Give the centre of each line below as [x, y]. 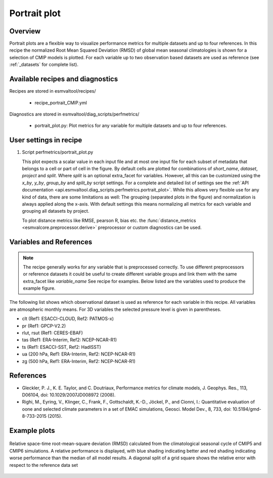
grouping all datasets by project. [56, 211]
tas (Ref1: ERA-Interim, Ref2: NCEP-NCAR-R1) [70, 340]
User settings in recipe [46, 140]
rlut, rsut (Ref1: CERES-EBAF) [53, 333]
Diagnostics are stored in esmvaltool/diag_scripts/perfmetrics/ [74, 114]
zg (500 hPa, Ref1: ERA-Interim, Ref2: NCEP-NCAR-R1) [79, 361]
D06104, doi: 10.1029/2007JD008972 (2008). [69, 394]
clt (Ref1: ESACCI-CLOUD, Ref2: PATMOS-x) [68, 318]
